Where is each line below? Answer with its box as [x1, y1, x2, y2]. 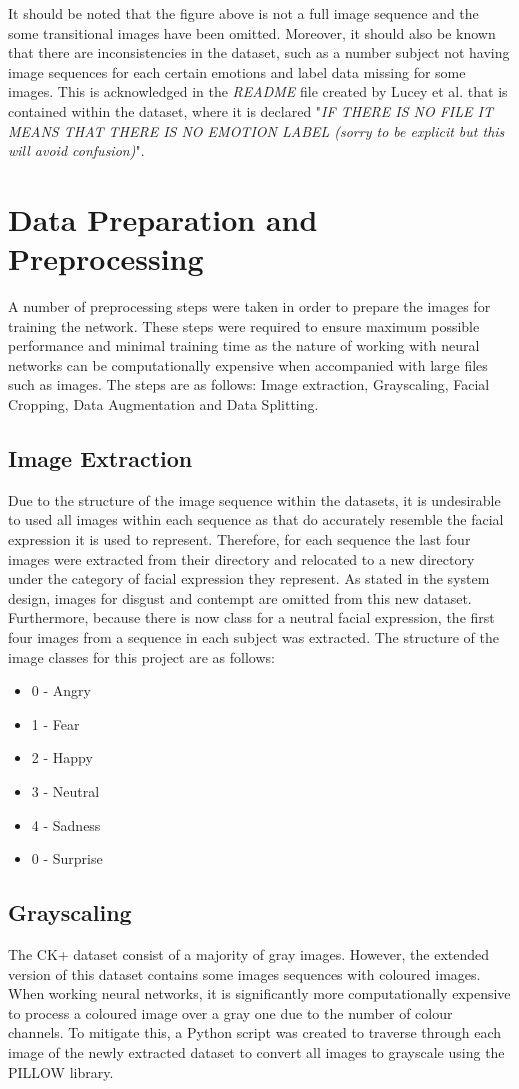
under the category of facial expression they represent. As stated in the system [8, 568, 490, 589]
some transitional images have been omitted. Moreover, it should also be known [8, 22, 496, 43]
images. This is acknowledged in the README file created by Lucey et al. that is [8, 81, 508, 102]
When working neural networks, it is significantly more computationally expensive [8, 983, 511, 1004]
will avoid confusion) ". [8, 140, 145, 161]
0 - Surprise [31, 848, 103, 869]
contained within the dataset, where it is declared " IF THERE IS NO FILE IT [8, 100, 493, 121]
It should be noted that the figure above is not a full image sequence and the [8, 3, 479, 23]
